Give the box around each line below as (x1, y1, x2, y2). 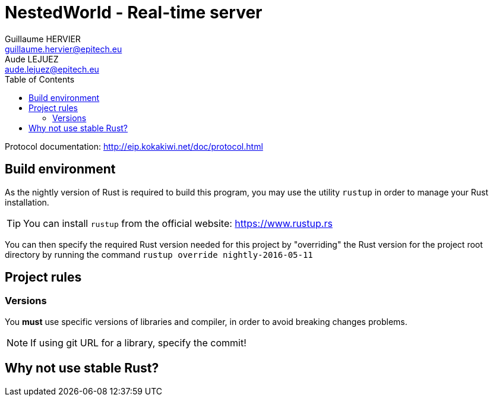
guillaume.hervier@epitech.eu (5, 43, 122, 54)
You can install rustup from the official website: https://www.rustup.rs (23, 217, 333, 229)
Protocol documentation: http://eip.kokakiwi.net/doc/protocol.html (5, 141, 263, 151)
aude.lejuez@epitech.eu (5, 64, 99, 74)
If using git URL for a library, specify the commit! (30, 336, 246, 349)
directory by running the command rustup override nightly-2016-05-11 (5, 249, 313, 260)
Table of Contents (5, 74, 75, 84)
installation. (5, 197, 49, 207)
